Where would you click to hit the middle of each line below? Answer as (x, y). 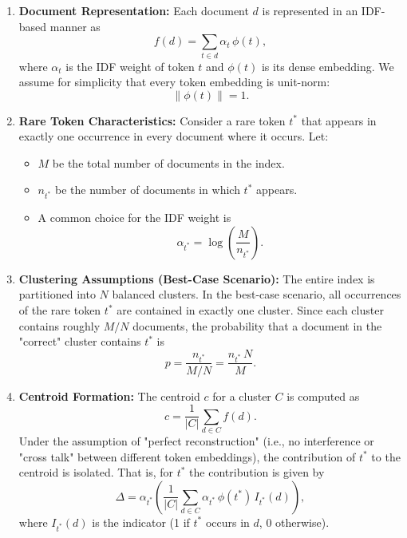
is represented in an (310, 10)
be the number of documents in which (148, 190)
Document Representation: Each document (134, 10)
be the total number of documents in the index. (168, 162)
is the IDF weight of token (130, 66)
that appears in (339, 120)
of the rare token (60, 310)
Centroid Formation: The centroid (109, 396)
